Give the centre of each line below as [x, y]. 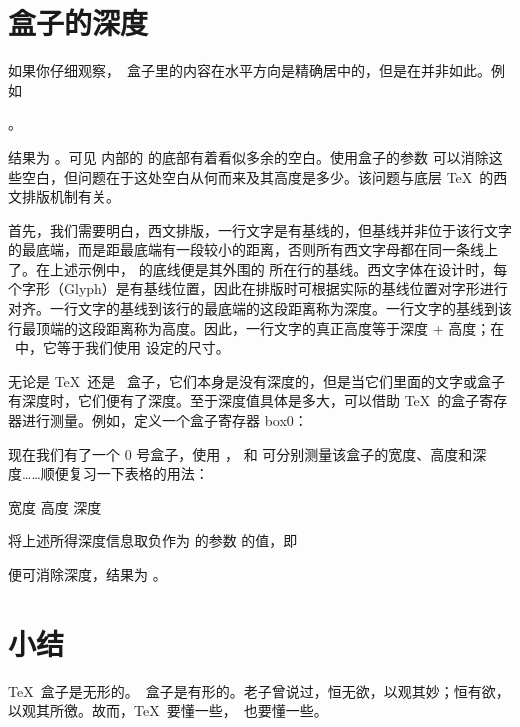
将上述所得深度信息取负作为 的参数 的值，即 [153, 540]
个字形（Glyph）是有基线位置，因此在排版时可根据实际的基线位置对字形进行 [258, 288]
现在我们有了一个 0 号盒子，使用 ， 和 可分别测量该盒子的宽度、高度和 [240, 453]
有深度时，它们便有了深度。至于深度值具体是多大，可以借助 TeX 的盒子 [244, 400]
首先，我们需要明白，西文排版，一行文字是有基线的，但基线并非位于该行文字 [260, 229]
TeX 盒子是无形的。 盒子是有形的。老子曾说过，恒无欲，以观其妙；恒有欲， [259, 690]
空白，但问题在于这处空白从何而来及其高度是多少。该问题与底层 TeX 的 [257, 176]
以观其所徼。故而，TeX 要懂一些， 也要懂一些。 [168, 710]
